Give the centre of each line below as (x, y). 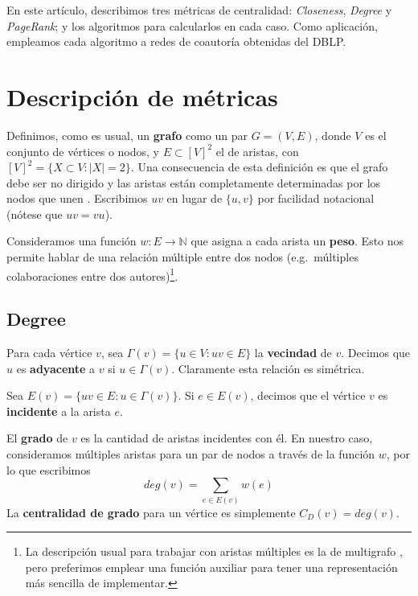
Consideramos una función (72, 241)
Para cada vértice (49, 353)
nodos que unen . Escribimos (77, 198)
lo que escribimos (49, 469)
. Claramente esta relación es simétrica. (268, 368)
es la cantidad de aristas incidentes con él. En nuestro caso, (227, 438)
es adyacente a (56, 368)
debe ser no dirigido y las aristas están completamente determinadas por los (194, 182)
